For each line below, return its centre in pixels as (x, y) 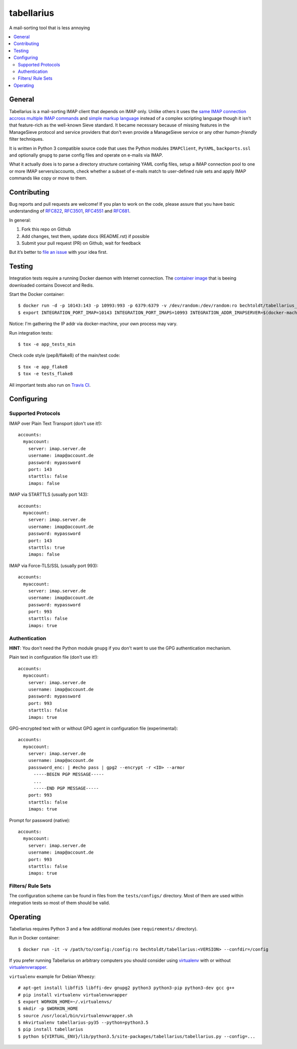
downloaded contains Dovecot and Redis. (51, 285)
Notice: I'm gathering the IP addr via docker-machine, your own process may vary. (93, 324)
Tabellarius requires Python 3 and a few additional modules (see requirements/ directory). (103, 929)
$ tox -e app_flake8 (43, 367)
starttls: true (47, 547)
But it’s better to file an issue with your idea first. (58, 252)
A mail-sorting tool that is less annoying (49, 28)
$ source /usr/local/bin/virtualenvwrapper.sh (75, 1016)
